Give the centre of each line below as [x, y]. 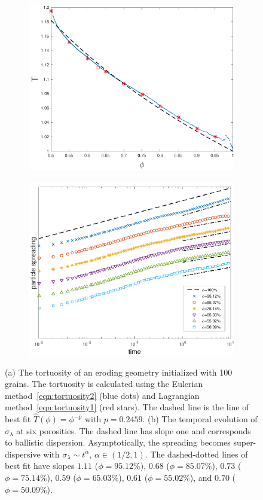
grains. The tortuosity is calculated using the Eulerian [104, 384]
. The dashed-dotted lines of [196, 454]
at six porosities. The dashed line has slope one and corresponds [134, 430]
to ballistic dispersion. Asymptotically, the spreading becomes [118, 442]
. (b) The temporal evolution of [200, 419]
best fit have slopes [40, 466]
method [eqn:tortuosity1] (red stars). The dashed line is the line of [127, 407]
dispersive [23, 454]
